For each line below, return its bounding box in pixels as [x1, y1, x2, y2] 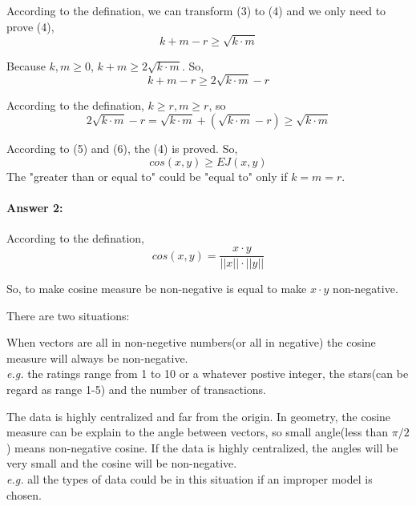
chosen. [6, 486, 42, 503]
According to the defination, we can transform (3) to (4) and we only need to [6, 2, 386, 18]
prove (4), [6, 18, 55, 34]
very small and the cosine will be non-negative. [6, 455, 237, 472]
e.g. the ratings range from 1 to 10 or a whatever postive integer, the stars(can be [6, 365, 409, 382]
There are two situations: [6, 307, 130, 323]
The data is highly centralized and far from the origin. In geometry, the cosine [6, 408, 391, 424]
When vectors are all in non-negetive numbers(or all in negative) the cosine [6, 334, 376, 351]
